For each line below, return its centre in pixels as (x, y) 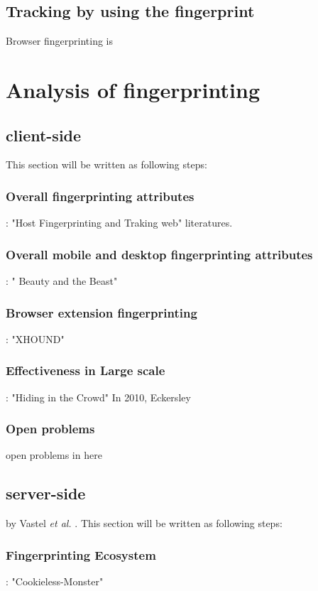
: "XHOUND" (35, 338)
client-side (44, 135)
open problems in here (54, 455)
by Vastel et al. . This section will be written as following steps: (144, 523)
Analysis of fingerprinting (133, 89)
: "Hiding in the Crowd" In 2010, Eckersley (98, 397)
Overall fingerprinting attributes (100, 196)
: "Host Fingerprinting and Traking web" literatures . (119, 223)
